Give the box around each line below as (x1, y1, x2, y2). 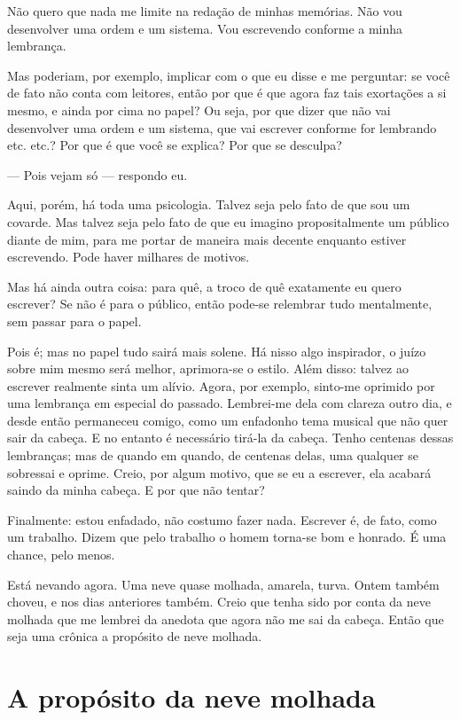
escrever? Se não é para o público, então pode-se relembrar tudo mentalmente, (7, 294, 433, 313)
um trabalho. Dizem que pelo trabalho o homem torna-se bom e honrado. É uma (7, 528, 447, 546)
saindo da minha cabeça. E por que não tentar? (7, 481, 265, 499)
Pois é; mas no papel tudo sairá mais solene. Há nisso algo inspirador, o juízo (7, 341, 426, 360)
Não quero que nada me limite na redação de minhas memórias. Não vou (7, 2, 402, 20)
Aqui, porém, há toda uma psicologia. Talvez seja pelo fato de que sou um (7, 195, 410, 214)
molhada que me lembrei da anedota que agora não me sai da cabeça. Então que (7, 609, 444, 628)
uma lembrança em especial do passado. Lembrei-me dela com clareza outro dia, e (7, 394, 452, 412)
